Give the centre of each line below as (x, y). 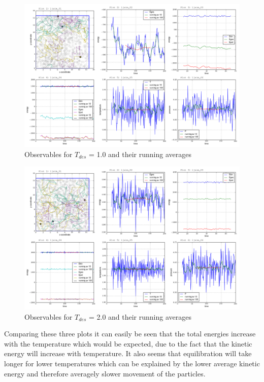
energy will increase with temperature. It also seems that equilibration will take (128, 353)
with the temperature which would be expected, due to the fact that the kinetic (128, 343)
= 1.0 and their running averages (140, 154)
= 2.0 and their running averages (140, 316)
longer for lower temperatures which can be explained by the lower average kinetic (132, 363)
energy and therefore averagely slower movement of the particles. (105, 373)
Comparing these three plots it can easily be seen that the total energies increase (130, 334)
